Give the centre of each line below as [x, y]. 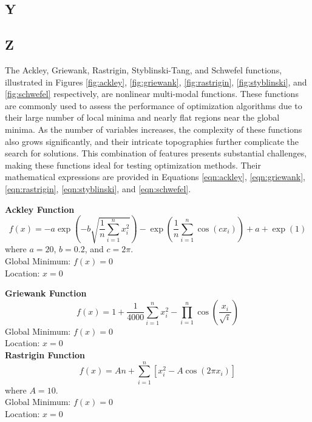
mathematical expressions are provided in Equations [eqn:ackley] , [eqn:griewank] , [155, 177]
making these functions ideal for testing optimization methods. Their [133, 165]
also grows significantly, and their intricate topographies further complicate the [152, 141]
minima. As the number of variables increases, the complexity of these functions [154, 129]
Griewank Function [46, 293]
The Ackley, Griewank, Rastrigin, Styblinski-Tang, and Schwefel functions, [144, 69]
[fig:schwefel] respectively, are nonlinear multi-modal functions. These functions [152, 94]
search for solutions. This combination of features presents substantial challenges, [156, 153]
